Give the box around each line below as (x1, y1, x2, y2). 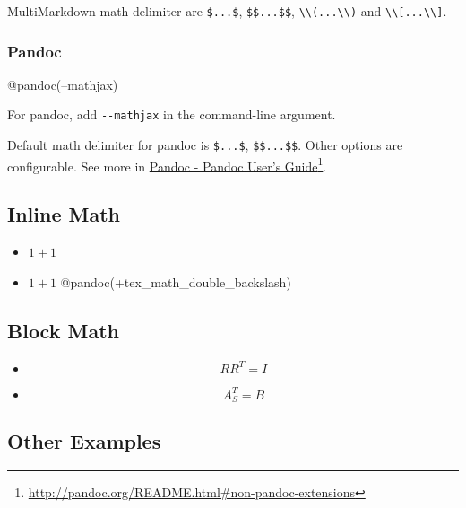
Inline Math (7, 200, 120, 228)
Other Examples (7, 427, 161, 455)
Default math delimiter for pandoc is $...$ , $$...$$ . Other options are (7, 136, 403, 154)
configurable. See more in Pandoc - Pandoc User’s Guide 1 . (7, 153, 327, 175)
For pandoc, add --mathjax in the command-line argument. (7, 105, 336, 124)
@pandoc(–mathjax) (7, 74, 118, 93)
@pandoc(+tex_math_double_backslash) (60, 272, 291, 291)
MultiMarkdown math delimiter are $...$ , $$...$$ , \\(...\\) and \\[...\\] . (7, 2, 447, 20)
